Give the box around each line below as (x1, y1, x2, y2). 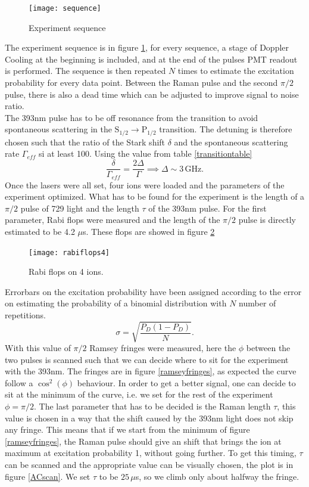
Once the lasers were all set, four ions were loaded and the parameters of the (5, 178, 285, 191)
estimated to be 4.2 (5, 225, 75, 237)
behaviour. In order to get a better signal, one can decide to (77, 376, 296, 389)
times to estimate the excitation (177, 64, 294, 77)
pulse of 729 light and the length (20, 201, 139, 214)
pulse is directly (238, 213, 296, 226)
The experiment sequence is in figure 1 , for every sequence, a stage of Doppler (5, 41, 289, 54)
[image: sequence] (29, 4, 101, 13)
